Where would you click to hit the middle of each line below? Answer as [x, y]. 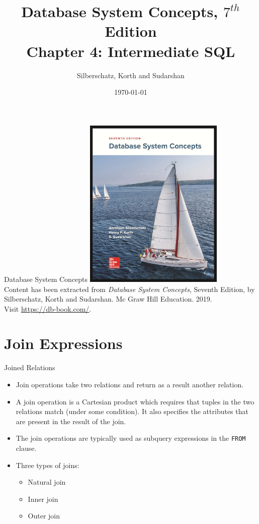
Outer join [44, 516]
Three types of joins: [48, 465]
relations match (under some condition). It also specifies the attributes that [132, 411]
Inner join [43, 499]
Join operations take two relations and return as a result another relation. [130, 384]
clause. [26, 448]
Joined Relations [30, 367]
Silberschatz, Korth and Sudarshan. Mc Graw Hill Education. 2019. [108, 299]
